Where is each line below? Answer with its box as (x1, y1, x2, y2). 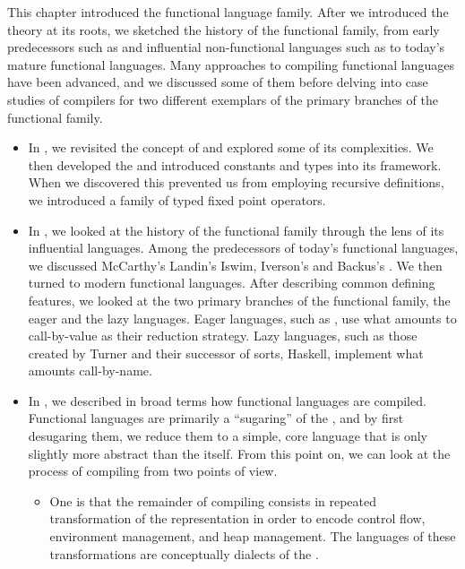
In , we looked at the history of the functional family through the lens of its (28, 220, 444, 239)
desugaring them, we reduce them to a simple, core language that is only (28, 427, 427, 445)
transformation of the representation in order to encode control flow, (49, 509, 426, 528)
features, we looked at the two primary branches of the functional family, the (28, 290, 451, 309)
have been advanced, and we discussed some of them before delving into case (7, 73, 428, 91)
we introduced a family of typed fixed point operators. (28, 190, 326, 209)
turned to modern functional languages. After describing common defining (28, 273, 435, 292)
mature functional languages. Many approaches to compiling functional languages (7, 55, 454, 73)
